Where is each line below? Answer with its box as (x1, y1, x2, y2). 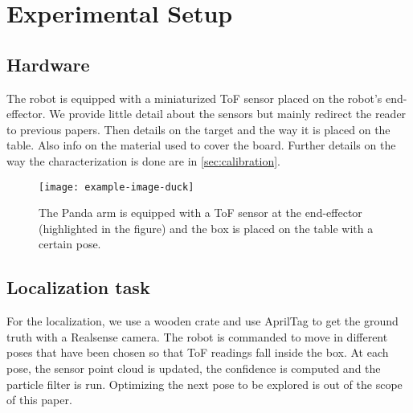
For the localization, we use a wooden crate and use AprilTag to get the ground (6, 313, 399, 329)
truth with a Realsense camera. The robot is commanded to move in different (6, 328, 388, 345)
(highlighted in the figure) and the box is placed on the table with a (39, 219, 374, 236)
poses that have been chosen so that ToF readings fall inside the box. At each (6, 344, 389, 361)
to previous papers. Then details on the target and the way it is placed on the (6, 121, 391, 137)
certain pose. (39, 235, 101, 252)
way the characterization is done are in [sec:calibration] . (6, 152, 280, 169)
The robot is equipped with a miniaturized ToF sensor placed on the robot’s (6, 89, 382, 106)
